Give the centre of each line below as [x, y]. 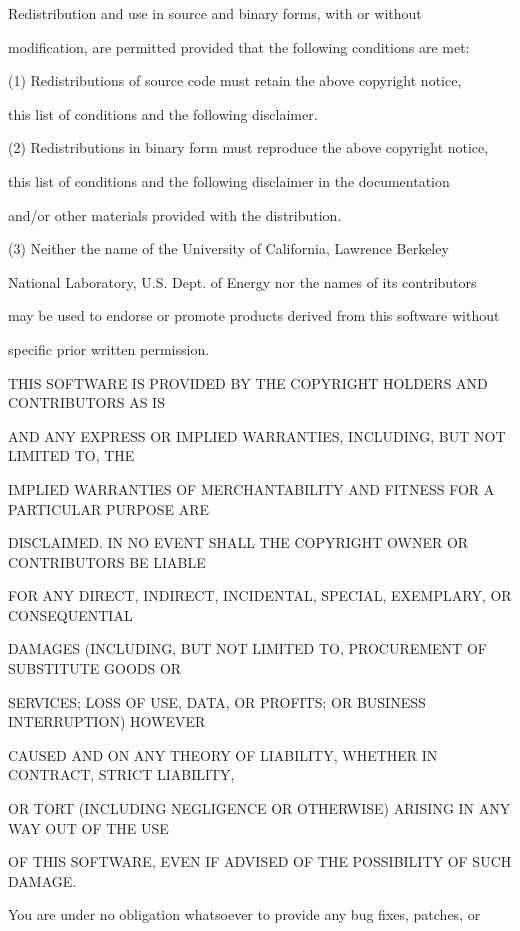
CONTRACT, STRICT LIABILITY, [121, 774]
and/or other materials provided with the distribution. [175, 214]
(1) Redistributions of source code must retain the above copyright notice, [235, 80]
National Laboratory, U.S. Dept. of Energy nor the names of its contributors [242, 281]
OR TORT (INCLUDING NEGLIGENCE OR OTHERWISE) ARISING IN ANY [259, 808]
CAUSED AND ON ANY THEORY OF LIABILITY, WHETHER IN [223, 754]
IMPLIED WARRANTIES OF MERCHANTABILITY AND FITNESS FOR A [251, 488]
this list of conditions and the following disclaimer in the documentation [229, 180]
